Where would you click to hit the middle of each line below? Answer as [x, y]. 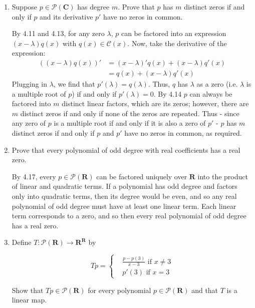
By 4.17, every [34, 176]
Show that [28, 290]
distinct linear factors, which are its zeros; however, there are [155, 103]
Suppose [25, 7]
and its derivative [66, 16]
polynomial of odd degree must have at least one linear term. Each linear [124, 206]
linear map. [29, 300]
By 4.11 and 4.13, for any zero [58, 33]
